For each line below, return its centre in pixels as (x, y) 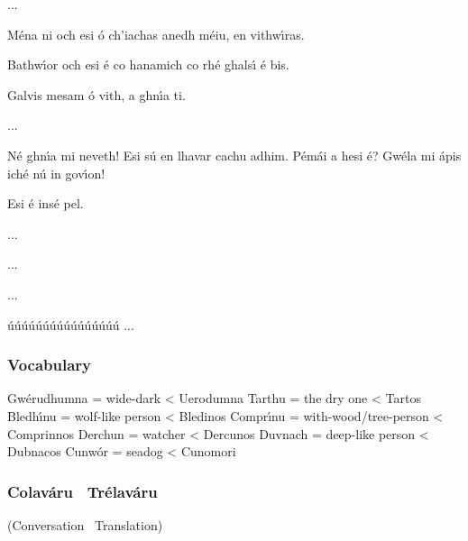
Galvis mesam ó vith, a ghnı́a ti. (96, 94)
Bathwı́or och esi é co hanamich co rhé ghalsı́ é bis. (148, 64)
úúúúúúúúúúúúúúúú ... (71, 324)
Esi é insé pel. (46, 203)
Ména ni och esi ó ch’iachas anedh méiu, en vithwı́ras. (156, 34)
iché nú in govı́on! (56, 173)
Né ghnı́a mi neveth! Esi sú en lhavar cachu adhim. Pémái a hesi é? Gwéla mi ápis (234, 155)
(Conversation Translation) (85, 524)
